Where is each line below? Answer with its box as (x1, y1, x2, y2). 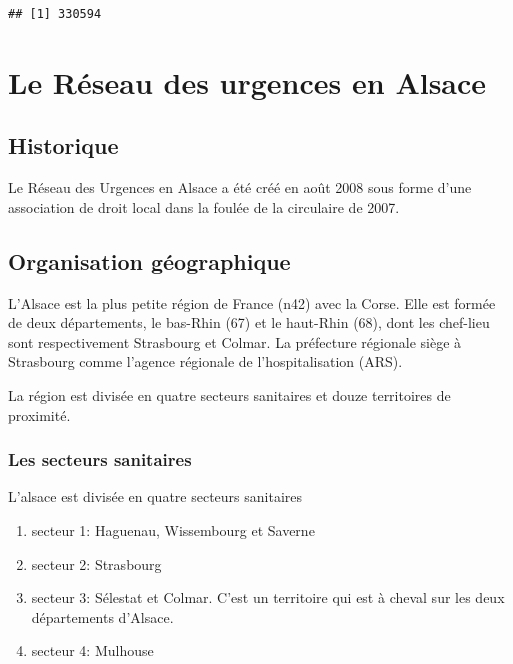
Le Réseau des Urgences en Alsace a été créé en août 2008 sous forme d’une (8, 177, 472, 198)
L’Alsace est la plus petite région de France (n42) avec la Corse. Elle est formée (8, 292, 496, 313)
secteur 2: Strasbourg (31, 553, 162, 574)
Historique (8, 130, 119, 161)
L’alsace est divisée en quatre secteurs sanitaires (8, 486, 303, 507)
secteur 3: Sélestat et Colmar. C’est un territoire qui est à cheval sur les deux (31, 587, 505, 608)
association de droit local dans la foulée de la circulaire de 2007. (8, 196, 400, 217)
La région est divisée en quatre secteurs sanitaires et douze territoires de (8, 384, 451, 405)
